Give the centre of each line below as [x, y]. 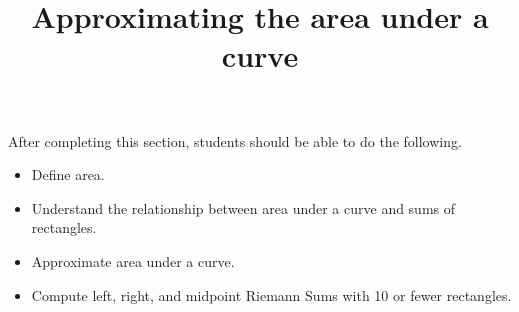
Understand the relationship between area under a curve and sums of [243, 207]
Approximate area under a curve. [133, 260]
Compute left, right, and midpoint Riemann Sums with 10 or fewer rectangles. [271, 294]
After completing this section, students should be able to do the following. [235, 140]
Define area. [68, 174]
